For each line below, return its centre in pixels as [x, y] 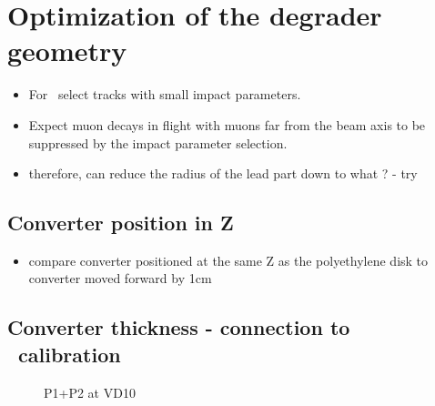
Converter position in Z [121, 223]
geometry [67, 51]
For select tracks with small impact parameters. [165, 94]
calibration [70, 354]
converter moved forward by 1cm [120, 278]
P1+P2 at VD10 [90, 392]
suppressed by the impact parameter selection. [158, 142]
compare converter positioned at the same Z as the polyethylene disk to [228, 260]
